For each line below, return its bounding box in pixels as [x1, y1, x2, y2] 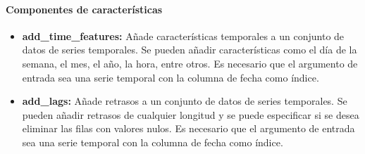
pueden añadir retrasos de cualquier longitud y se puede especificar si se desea [22, 107, 359, 122]
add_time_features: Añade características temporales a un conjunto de [22, 28, 345, 43]
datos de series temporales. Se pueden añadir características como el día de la [22, 42, 357, 57]
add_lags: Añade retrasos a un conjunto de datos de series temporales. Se [22, 94, 347, 108]
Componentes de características [6, 1, 163, 16]
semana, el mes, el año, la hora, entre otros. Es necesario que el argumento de [22, 56, 358, 70]
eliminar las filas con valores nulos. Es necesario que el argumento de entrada [22, 121, 355, 136]
